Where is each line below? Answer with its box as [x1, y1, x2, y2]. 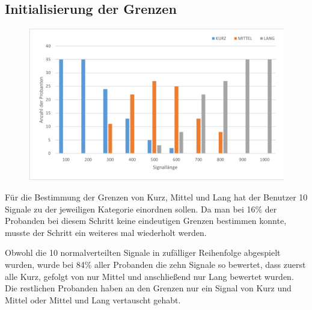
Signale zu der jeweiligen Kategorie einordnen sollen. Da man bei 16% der [5, 202, 277, 215]
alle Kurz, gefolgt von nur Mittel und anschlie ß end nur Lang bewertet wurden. [5, 270, 294, 282]
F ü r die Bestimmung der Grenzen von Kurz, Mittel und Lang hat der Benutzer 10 [5, 191, 308, 203]
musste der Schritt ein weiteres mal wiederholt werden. [5, 226, 207, 238]
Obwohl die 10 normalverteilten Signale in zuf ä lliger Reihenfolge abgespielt [5, 246, 281, 259]
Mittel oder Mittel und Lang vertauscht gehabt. [5, 293, 181, 306]
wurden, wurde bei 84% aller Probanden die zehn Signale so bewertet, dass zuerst [5, 258, 306, 270]
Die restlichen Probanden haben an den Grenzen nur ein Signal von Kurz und [5, 282, 292, 294]
